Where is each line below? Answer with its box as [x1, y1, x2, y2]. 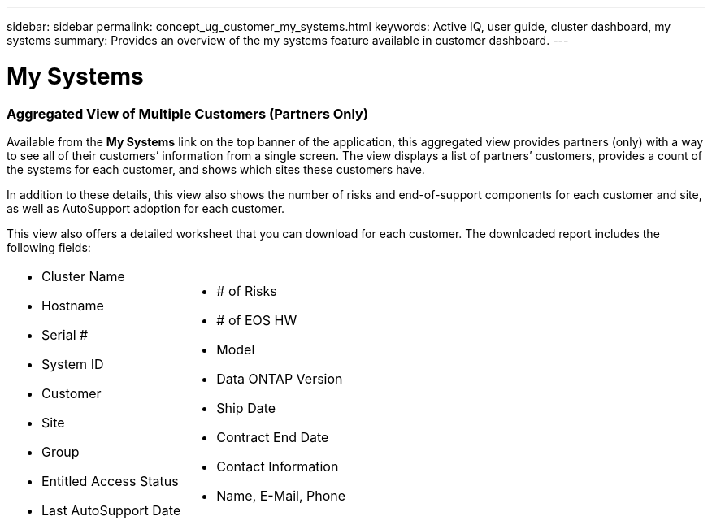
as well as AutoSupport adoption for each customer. [7, 201, 285, 215]
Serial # [41, 326, 89, 343]
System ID [41, 355, 104, 372]
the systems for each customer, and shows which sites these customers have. [7, 162, 425, 176]
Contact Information [216, 458, 339, 475]
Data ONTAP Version [216, 370, 343, 387]
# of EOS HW [216, 311, 297, 328]
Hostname [41, 297, 104, 314]
